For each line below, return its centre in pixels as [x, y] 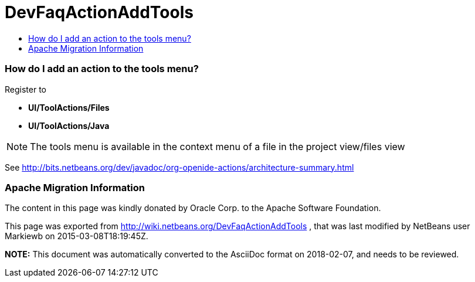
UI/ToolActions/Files [69, 107]
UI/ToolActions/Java [69, 125]
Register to [26, 89]
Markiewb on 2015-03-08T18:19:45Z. [77, 236]
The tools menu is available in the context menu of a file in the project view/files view [218, 146]
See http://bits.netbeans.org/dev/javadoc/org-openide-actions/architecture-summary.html [179, 167]
